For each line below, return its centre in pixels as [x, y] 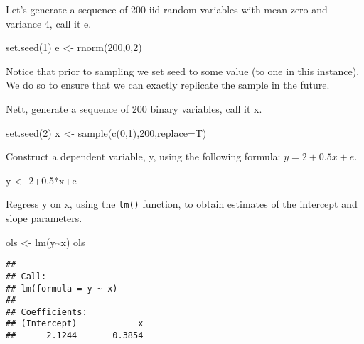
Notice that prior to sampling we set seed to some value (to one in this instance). [183, 71]
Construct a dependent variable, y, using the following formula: [143, 156]
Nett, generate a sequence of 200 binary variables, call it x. [134, 108]
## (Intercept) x [75, 324]
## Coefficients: [47, 312]
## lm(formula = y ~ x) [62, 288]
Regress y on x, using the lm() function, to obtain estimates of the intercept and [182, 204]
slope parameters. [44, 218]
